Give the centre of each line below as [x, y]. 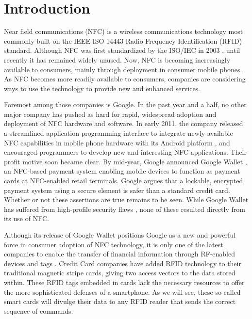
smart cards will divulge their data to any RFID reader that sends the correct [120, 301]
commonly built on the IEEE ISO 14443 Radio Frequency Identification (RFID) [123, 40]
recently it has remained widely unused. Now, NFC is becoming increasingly [117, 59]
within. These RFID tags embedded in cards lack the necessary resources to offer [124, 282]
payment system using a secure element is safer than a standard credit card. [117, 190]
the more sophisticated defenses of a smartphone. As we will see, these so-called [122, 292]
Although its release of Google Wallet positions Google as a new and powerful [120, 235]
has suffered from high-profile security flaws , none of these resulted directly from [125, 209]
